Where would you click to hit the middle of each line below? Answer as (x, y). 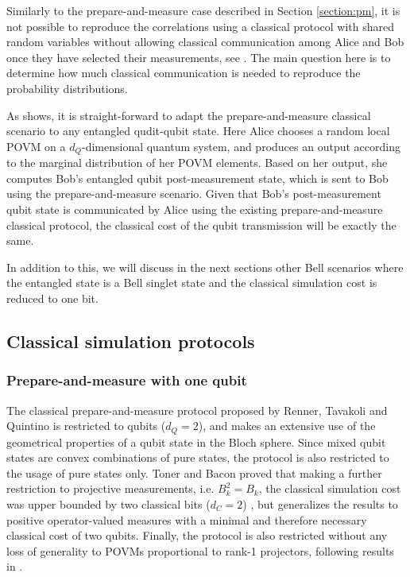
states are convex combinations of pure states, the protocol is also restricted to (198, 457)
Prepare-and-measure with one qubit (127, 380)
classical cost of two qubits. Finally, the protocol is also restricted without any (197, 535)
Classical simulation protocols (131, 341)
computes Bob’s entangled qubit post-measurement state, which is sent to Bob (197, 178)
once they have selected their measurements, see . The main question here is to (199, 57)
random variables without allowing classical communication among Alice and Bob (205, 42)
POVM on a (36, 146)
